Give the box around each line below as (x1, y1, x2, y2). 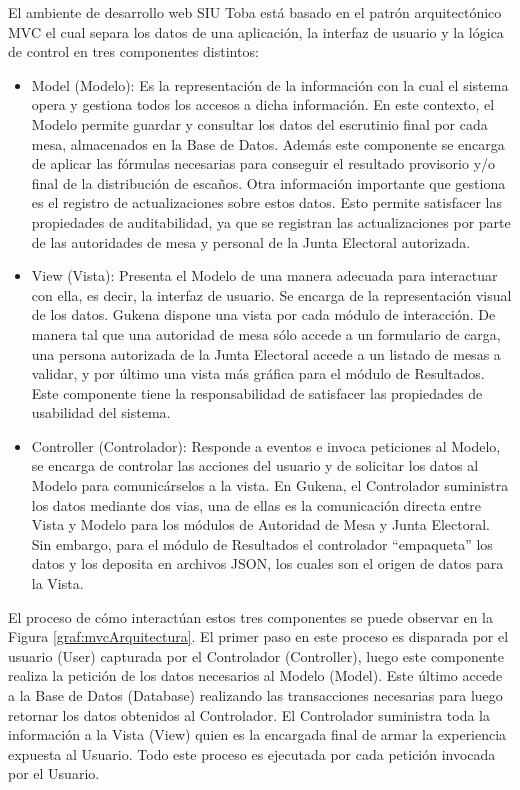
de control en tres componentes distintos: (8, 41, 259, 62)
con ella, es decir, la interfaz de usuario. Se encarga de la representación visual (31, 284, 512, 305)
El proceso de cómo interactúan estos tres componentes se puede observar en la (8, 606, 494, 627)
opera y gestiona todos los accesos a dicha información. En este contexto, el (31, 94, 495, 115)
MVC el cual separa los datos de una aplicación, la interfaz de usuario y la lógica (8, 21, 504, 42)
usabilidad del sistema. (31, 402, 171, 423)
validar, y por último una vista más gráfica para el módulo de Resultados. (31, 363, 485, 384)
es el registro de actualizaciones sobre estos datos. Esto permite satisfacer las (31, 192, 502, 213)
